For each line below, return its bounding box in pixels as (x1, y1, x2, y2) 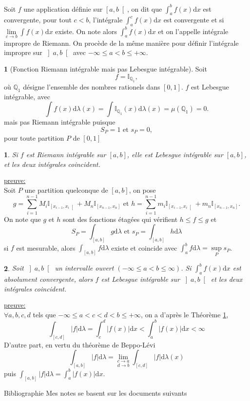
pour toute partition (4, 133, 64, 143)
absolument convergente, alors (4, 274, 93, 284)
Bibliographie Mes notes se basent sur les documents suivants (4, 387, 187, 398)
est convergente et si (163, 15, 224, 25)
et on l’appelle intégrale (158, 26, 229, 36)
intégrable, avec (4, 91, 50, 101)
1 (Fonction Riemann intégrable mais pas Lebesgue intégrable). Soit (4, 64, 207, 73)
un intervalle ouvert (55, 263, 114, 273)
